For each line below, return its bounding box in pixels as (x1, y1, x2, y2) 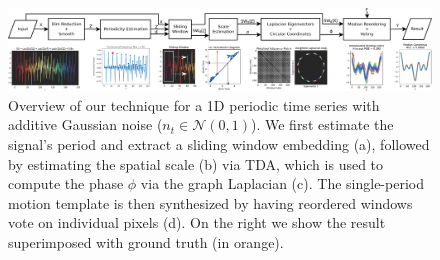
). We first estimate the (250, 114, 394, 135)
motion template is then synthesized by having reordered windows (8, 192, 413, 213)
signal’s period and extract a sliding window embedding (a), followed (8, 134, 430, 154)
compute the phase (8, 173, 124, 194)
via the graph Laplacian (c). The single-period (140, 173, 424, 194)
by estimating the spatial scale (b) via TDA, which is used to (8, 153, 384, 174)
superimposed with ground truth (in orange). (8, 231, 284, 252)
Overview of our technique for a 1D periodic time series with (8, 94, 380, 115)
